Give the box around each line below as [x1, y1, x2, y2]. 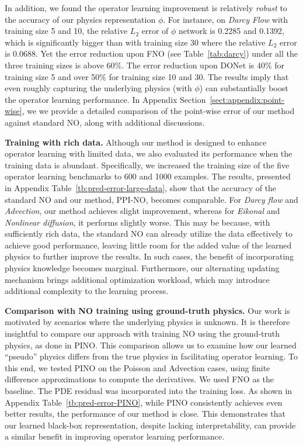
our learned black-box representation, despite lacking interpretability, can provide [5, 419, 296, 431]
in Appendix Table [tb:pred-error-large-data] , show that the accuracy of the [5, 181, 277, 193]
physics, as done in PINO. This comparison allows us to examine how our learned [5, 338, 297, 351]
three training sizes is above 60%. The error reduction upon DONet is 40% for [5, 58, 285, 71]
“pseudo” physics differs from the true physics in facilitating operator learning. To [5, 350, 298, 362]
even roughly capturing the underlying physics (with [5, 82, 192, 94]
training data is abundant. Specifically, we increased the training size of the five [5, 158, 290, 171]
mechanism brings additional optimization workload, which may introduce [5, 273, 270, 285]
